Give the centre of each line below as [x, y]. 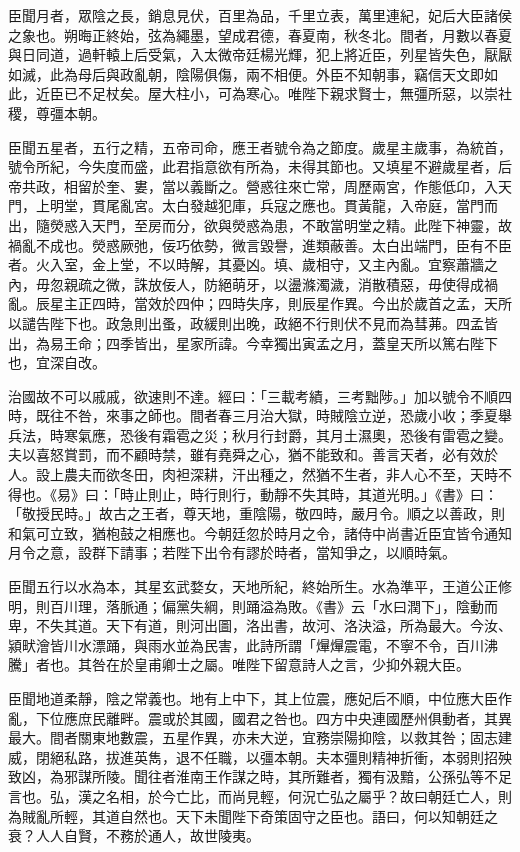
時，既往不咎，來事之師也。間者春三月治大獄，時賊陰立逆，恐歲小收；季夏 [253, 415]
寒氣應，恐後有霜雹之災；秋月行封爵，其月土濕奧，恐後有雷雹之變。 [287, 434]
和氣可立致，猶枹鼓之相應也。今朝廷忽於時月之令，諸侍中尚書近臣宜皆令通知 [260, 532]
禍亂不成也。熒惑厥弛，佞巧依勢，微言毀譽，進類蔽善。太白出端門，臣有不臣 [260, 244]
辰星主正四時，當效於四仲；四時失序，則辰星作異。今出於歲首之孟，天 [266, 303]
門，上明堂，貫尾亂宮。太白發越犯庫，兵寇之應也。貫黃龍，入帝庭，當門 [246, 205]
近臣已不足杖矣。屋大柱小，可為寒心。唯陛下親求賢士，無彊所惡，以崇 [266, 93]
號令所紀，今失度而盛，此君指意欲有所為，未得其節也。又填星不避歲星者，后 [260, 166]
